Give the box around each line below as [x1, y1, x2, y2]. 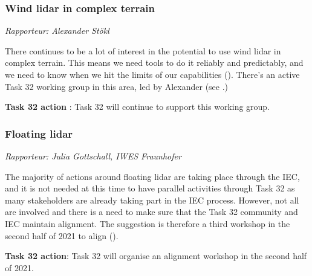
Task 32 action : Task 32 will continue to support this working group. [5, 100, 270, 113]
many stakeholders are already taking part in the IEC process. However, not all [5, 193, 299, 206]
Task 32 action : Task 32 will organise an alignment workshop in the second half [5, 249, 307, 262]
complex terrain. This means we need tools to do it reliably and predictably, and [5, 56, 304, 69]
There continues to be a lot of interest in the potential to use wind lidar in [5, 44, 281, 57]
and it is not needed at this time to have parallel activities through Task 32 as [5, 182, 295, 194]
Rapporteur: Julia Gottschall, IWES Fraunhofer [5, 150, 181, 162]
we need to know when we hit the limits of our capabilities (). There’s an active [5, 68, 300, 80]
